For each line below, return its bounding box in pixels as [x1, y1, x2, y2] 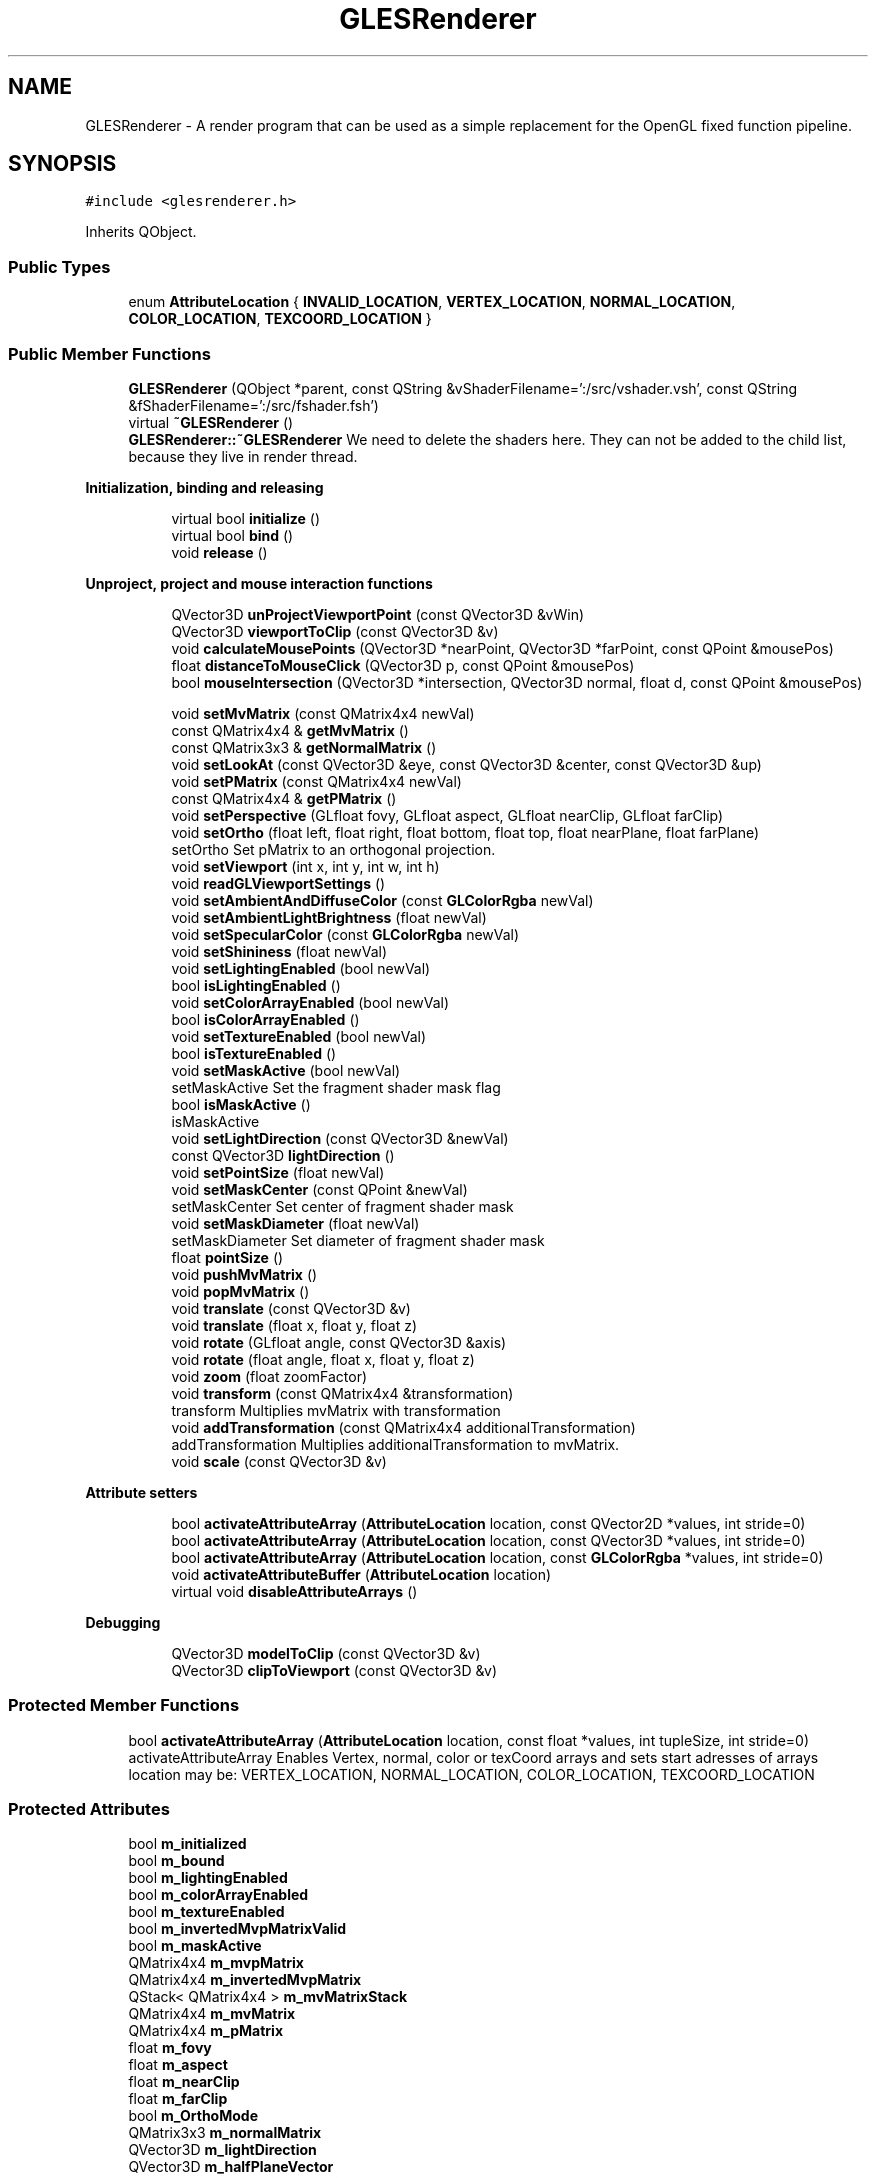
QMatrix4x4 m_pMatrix [128, 2022, 284, 2040]
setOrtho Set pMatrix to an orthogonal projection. [171, 840, 496, 858]
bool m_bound [128, 1852, 225, 1870]
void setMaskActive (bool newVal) [171, 1061, 401, 1079]
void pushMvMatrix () [171, 1265, 318, 1283]
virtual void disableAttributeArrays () [171, 1582, 418, 1600]
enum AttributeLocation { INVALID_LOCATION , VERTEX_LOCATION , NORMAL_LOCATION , [128, 293, 736, 311]
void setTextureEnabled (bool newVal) [171, 1027, 427, 1045]
